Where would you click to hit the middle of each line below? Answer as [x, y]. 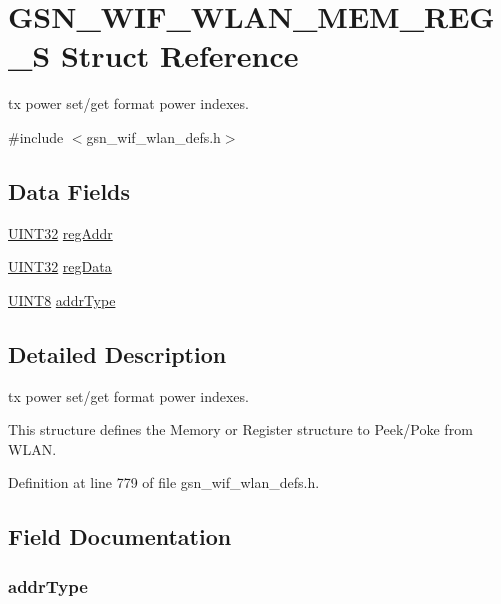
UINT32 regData [60, 266]
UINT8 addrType [62, 299]
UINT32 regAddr [60, 232]
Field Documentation [120, 536]
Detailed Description [117, 353]
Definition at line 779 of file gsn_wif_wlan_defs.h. [164, 482]
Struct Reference [179, 55]
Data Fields [69, 190]
